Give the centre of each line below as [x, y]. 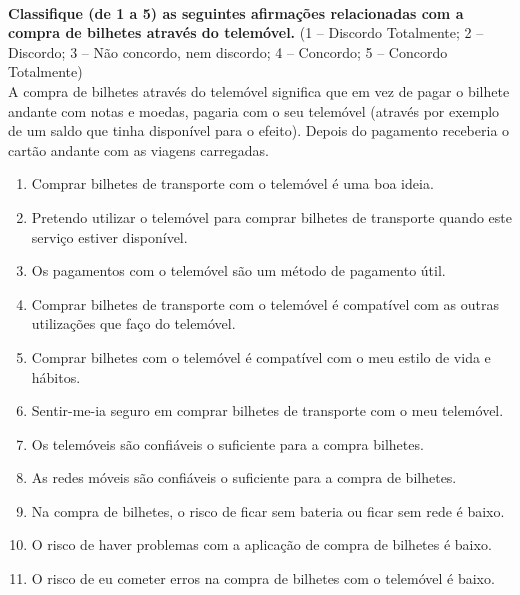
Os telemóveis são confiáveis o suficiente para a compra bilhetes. [227, 443]
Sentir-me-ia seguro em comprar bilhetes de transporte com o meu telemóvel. [267, 410]
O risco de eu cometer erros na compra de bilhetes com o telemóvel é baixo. [263, 578]
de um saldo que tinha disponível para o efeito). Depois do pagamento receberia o [259, 130]
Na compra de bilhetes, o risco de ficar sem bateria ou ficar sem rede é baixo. [268, 510]
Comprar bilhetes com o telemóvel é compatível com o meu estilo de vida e [261, 356]
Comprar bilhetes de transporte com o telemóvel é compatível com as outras [265, 303]
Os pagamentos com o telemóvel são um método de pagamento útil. [238, 270]
